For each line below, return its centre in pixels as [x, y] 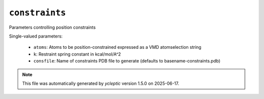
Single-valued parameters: [36, 36]
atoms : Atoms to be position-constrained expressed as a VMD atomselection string [117, 47]
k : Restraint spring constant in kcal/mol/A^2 [77, 54]
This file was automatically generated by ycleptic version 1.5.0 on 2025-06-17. [101, 83]
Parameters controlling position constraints [52, 27]
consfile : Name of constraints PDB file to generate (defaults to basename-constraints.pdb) [127, 61]
